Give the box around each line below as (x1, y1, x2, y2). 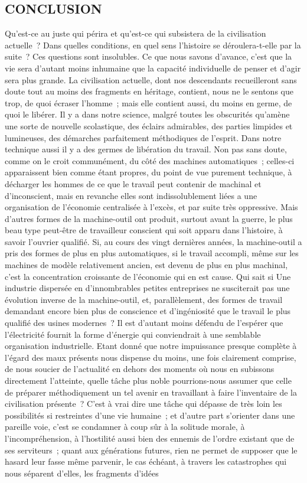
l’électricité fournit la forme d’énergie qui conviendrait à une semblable (5, 328, 261, 340)
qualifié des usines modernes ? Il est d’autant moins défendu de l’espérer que (5, 316, 283, 329)
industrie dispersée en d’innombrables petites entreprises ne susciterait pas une (5, 282, 290, 294)
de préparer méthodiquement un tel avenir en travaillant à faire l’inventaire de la (5, 386, 297, 398)
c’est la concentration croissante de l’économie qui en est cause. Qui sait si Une (5, 270, 291, 282)
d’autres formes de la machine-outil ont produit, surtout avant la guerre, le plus (5, 212, 293, 224)
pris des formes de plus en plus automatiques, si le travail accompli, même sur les (5, 247, 299, 259)
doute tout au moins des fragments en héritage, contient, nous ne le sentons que (5, 85, 293, 97)
